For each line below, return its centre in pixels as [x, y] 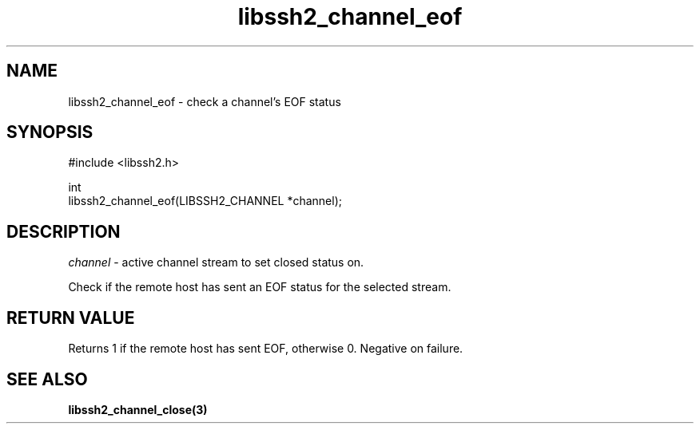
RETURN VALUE [71, 318]
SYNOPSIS [50, 132]
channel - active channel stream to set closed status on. [216, 262]
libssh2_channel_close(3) [138, 409]
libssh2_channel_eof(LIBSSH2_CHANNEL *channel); [205, 201]
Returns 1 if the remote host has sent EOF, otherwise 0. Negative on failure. [266, 349]
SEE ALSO [47, 379]
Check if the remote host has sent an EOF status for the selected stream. [260, 287]
